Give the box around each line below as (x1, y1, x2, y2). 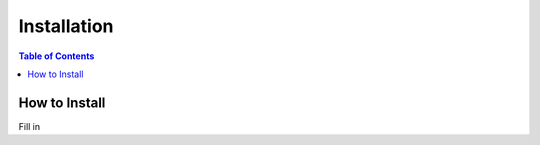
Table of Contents (18, 50, 95, 62)
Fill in (18, 120, 41, 132)
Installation (18, 15, 114, 37)
